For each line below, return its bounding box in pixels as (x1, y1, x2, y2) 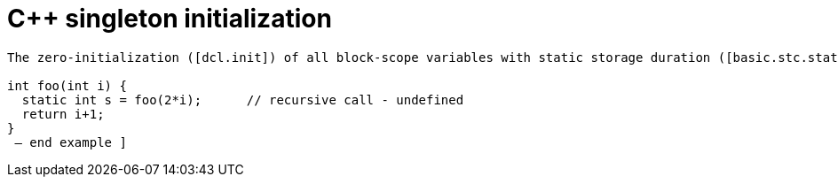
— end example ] (14, 134, 127, 149)
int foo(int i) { (7, 78, 127, 93)
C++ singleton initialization (7, 4, 332, 34)
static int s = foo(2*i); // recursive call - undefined (21, 92, 464, 107)
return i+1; (21, 106, 105, 121)
